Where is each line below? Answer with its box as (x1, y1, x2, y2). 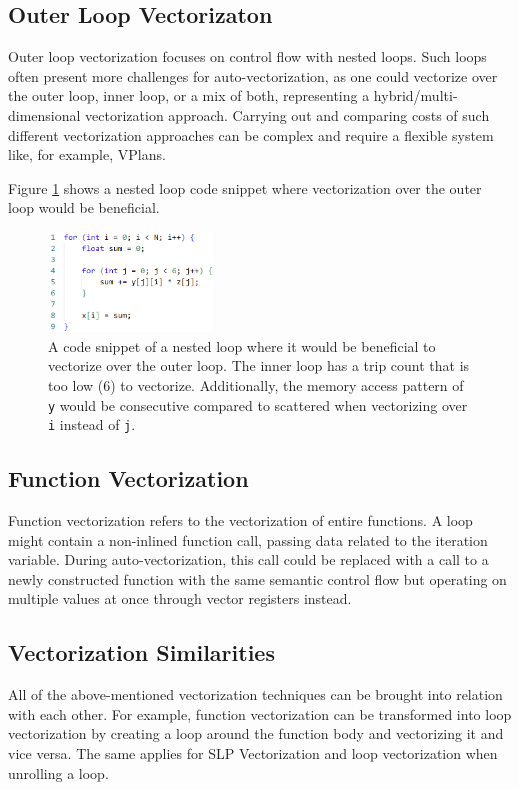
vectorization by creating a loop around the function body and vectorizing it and (8, 723, 504, 744)
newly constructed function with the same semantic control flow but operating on (8, 568, 507, 589)
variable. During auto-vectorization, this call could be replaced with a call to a (8, 549, 489, 570)
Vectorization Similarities (8, 637, 275, 668)
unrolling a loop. (8, 762, 109, 783)
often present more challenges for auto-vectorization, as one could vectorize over (8, 65, 498, 86)
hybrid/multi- (373, 85, 458, 106)
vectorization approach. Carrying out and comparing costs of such (85, 104, 490, 125)
